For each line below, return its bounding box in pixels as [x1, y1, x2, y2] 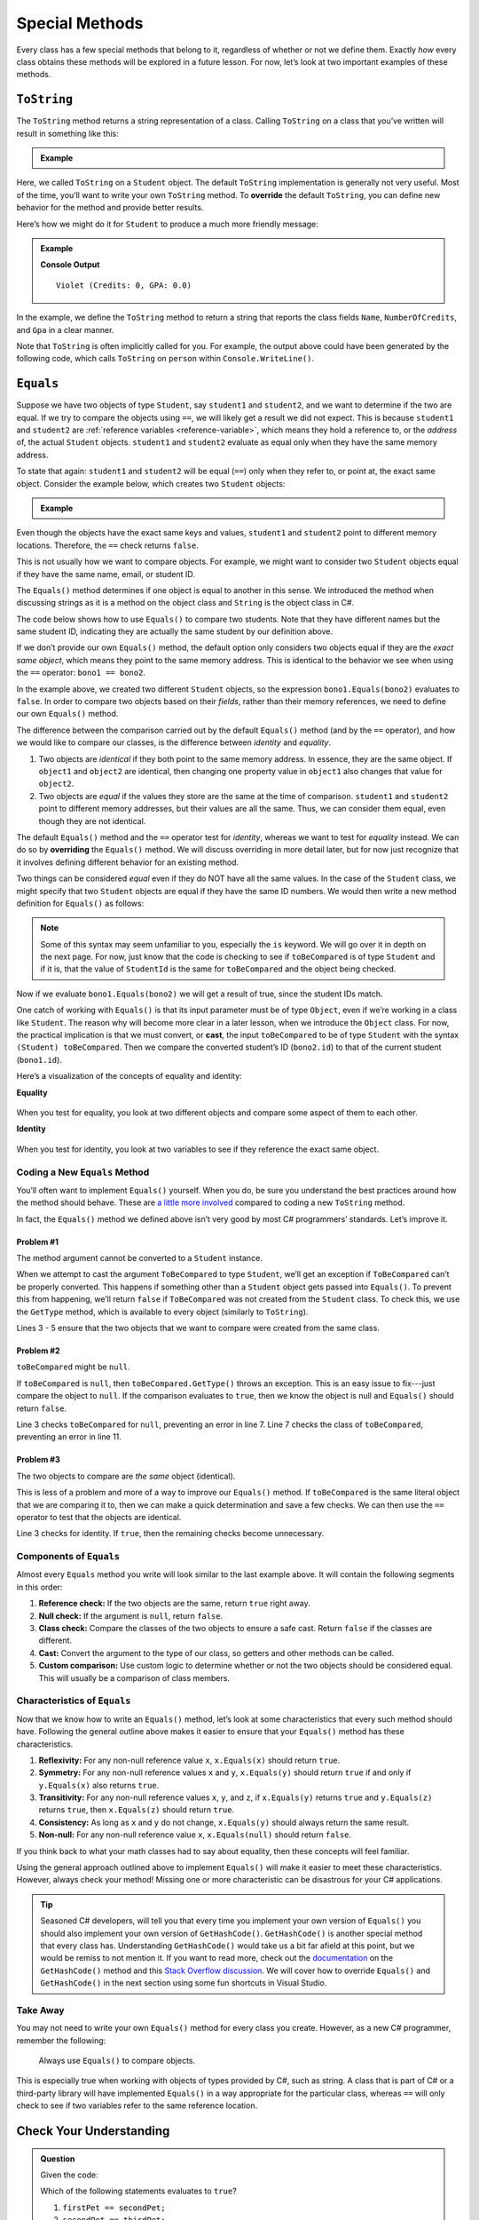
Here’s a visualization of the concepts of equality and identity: [16, 1071, 243, 1082]
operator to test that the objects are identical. [16, 1511, 182, 1522]
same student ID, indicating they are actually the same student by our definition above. [16, 626, 333, 637]
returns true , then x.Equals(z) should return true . [38, 1804, 235, 1815]
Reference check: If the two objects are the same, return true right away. [38, 1598, 310, 1609]
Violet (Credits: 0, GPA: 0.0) [56, 280, 192, 290]
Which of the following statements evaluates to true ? [40, 2185, 237, 2197]
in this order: [16, 1582, 63, 1592]
